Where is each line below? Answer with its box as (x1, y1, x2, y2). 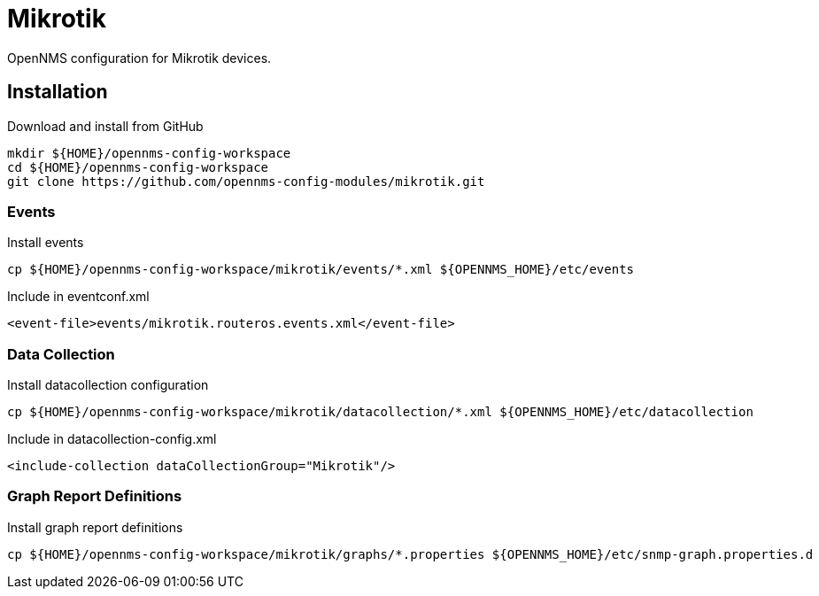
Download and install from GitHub (7, 118, 204, 134)
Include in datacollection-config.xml (7, 431, 217, 447)
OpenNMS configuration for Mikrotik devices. (7, 50, 272, 66)
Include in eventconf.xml (7, 289, 150, 305)
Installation (7, 81, 108, 104)
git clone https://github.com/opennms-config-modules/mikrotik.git (7, 174, 485, 189)
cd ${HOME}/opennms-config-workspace (7, 159, 269, 174)
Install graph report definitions (7, 519, 183, 535)
